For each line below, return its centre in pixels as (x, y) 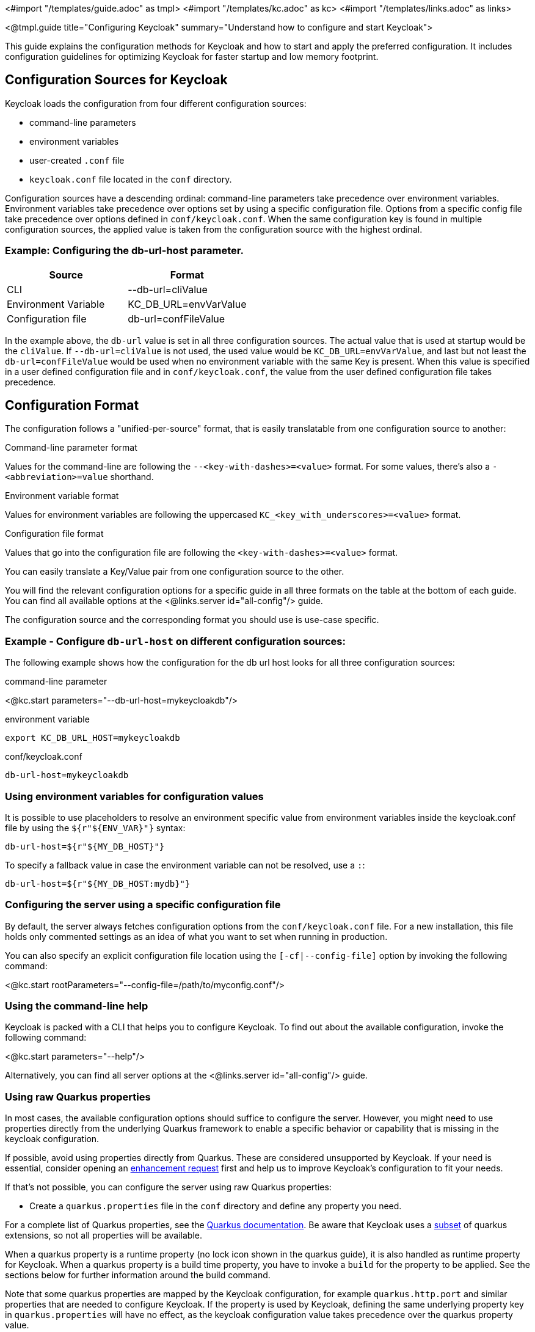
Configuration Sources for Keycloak (116, 80)
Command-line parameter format (71, 448)
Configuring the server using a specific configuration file (143, 905)
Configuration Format (72, 406)
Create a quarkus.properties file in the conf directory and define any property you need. (216, 1206)
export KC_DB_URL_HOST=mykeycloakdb (93, 738)
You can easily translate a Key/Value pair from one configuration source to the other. (175, 572)
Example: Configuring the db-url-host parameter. (124, 251)
